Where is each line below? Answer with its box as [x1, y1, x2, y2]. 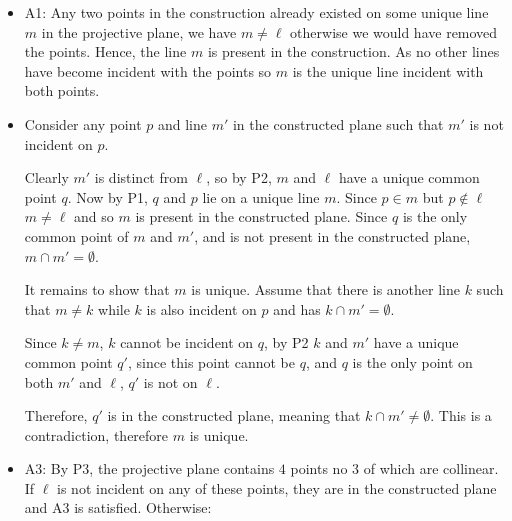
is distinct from [94, 167, 188, 188]
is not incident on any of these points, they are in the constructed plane [57, 477, 497, 498]
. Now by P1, [67, 186, 148, 207]
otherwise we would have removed [290, 21, 498, 42]
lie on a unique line [202, 186, 320, 207]
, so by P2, [206, 167, 272, 188]
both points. [24, 80, 100, 101]
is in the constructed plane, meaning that [107, 405, 361, 426]
